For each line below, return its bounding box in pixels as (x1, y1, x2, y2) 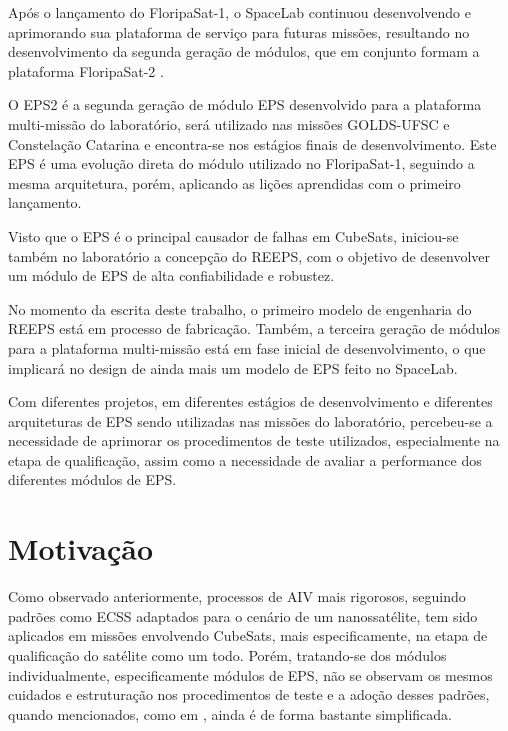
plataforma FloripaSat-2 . (8, 60, 164, 81)
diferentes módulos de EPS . (8, 469, 177, 490)
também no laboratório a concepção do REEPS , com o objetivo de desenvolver (8, 245, 491, 266)
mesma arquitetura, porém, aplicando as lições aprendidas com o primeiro (8, 172, 461, 193)
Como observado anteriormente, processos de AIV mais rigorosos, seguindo (8, 586, 466, 607)
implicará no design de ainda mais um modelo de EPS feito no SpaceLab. (8, 357, 458, 378)
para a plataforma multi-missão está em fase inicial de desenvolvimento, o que (8, 337, 486, 358)
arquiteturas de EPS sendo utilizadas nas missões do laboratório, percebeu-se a (8, 410, 493, 431)
